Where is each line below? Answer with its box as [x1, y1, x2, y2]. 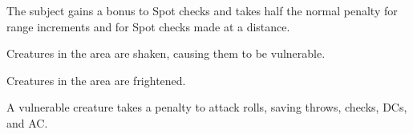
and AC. [6, 114, 48, 131]
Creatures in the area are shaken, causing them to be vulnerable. [6, 45, 326, 62]
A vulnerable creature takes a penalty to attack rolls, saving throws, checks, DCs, [6, 99, 407, 116]
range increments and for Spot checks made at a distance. [6, 18, 290, 35]
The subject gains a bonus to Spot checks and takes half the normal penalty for [6, 2, 398, 18]
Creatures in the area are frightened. [6, 71, 186, 88]
